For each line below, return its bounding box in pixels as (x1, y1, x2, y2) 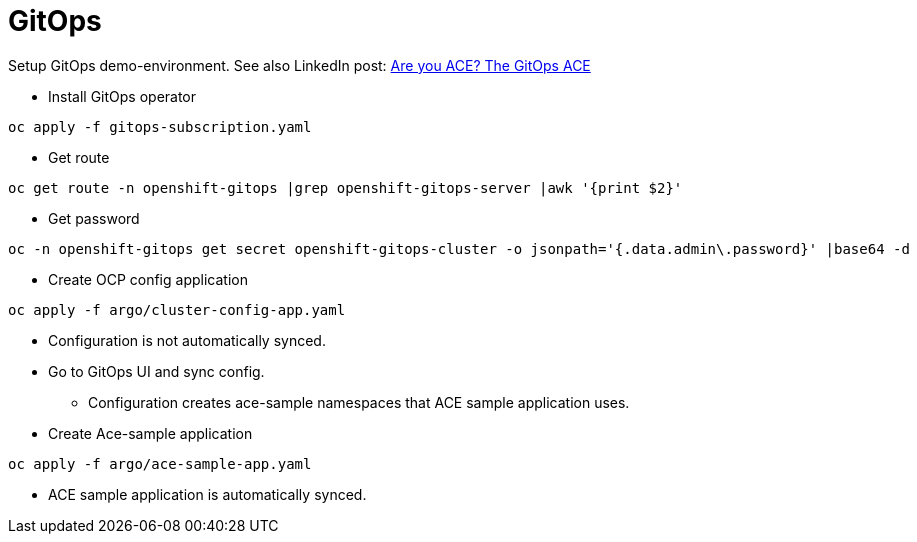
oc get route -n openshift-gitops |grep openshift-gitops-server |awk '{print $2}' (8, 179, 683, 196)
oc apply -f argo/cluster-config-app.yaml (8, 301, 346, 318)
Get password (48, 209, 140, 227)
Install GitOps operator (48, 87, 197, 105)
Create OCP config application (48, 270, 248, 288)
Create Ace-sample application (48, 424, 253, 442)
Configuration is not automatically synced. (48, 331, 326, 349)
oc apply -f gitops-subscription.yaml (8, 118, 312, 135)
